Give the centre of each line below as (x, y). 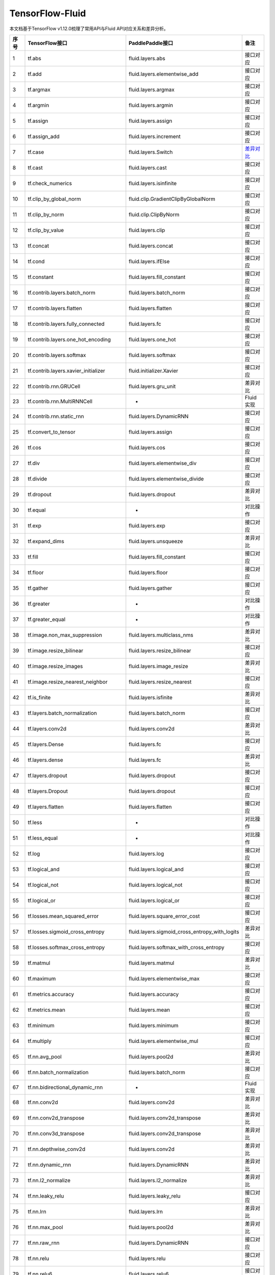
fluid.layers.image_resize (158, 666)
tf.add (35, 74)
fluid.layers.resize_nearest (160, 682)
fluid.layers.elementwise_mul (163, 1041)
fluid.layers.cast (148, 167)
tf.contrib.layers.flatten (55, 308)
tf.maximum (42, 978)
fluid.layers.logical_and (156, 869)
